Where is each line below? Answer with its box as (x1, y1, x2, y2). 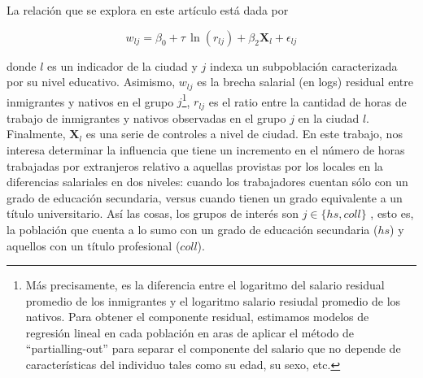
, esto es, (370, 205, 414, 222)
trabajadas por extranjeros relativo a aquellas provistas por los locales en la (7, 157, 383, 174)
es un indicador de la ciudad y (47, 57, 198, 74)
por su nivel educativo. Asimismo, (7, 73, 176, 90)
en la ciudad (298, 109, 360, 126)
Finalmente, (7, 125, 66, 142)
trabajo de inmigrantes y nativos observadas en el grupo (7, 109, 286, 126)
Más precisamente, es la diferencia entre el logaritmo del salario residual (25, 276, 385, 293)
